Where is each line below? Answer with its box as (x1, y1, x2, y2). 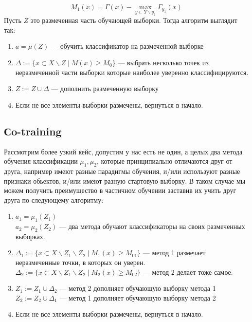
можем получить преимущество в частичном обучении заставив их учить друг (4, 185, 236, 195)
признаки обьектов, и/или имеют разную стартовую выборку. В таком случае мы (4, 175, 246, 186)
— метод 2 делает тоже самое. (143, 266, 233, 277)
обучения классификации (4, 156, 78, 166)
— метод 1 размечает (143, 247, 206, 258)
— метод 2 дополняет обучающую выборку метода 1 (59, 283, 216, 293)
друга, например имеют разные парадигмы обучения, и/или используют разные (4, 166, 240, 176)
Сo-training (4, 123, 62, 138)
